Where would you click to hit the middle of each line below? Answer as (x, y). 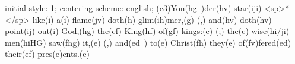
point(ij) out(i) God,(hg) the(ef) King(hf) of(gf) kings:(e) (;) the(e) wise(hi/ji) (147, 31)
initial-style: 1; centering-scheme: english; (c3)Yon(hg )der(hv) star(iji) (133, 8)
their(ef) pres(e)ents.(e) (47, 54)
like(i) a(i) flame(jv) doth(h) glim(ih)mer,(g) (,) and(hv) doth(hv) (152, 19)
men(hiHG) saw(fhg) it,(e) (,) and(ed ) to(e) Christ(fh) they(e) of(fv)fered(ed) (148, 42)
